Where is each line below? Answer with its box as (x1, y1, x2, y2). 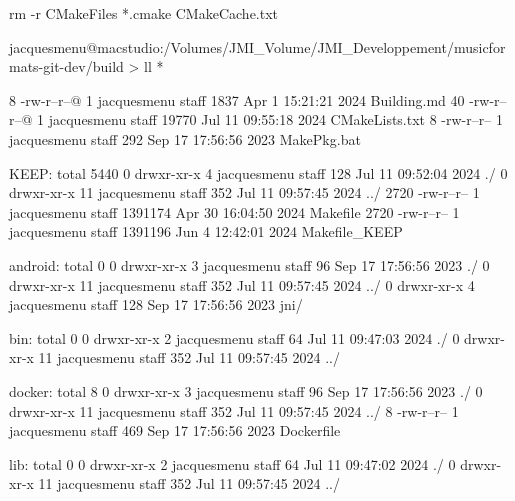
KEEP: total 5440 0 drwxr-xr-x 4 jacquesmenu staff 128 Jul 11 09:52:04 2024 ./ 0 (9, 162, 508, 183)
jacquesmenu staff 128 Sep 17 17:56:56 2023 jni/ (9, 294, 303, 315)
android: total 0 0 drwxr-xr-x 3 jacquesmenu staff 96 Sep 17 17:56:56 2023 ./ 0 (9, 254, 490, 275)
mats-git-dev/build (9, 56, 124, 77)
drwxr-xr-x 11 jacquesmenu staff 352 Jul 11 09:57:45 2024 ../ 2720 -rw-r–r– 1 (9, 182, 480, 203)
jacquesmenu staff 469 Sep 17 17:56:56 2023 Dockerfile (9, 420, 341, 441)
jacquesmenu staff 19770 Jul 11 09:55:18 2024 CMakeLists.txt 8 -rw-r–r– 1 (48, 109, 503, 130)
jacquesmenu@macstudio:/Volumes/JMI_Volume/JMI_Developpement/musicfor (9, 36, 506, 57)
